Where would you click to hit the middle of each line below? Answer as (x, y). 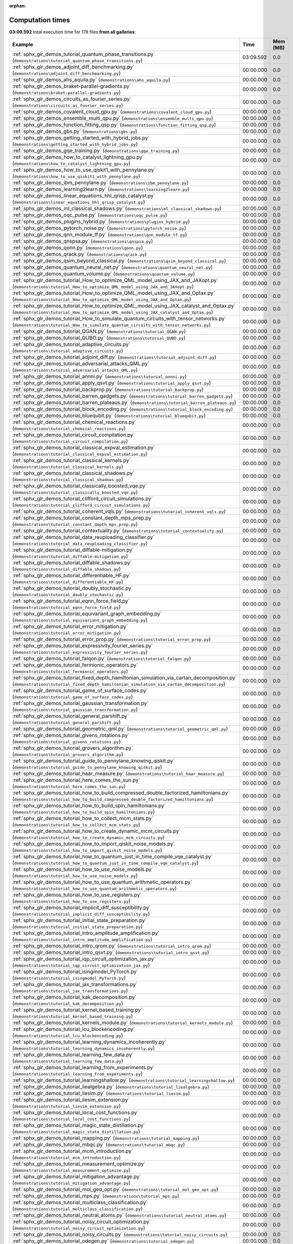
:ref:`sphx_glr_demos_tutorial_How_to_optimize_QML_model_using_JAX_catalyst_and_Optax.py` (124, 306)
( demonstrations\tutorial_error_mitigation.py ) (66, 633)
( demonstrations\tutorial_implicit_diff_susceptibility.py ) (81, 914)
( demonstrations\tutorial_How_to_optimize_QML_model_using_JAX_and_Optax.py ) (102, 300)
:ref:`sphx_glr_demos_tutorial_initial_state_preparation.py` (79, 921)
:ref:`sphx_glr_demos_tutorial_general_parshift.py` (71, 716)
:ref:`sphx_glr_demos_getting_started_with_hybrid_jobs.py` (81, 138)
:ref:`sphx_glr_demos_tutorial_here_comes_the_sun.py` (76, 780)
